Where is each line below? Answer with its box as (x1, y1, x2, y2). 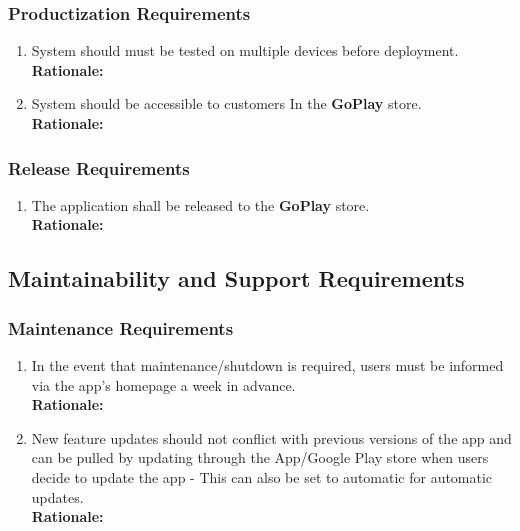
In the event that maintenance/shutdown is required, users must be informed (31, 355, 504, 375)
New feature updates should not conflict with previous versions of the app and (31, 427, 512, 448)
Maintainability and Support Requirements (8, 263, 465, 294)
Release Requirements (8, 155, 190, 180)
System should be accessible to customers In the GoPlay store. (31, 93, 422, 114)
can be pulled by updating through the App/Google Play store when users (31, 447, 489, 468)
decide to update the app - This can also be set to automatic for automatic (31, 466, 493, 487)
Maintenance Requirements (8, 315, 234, 340)
